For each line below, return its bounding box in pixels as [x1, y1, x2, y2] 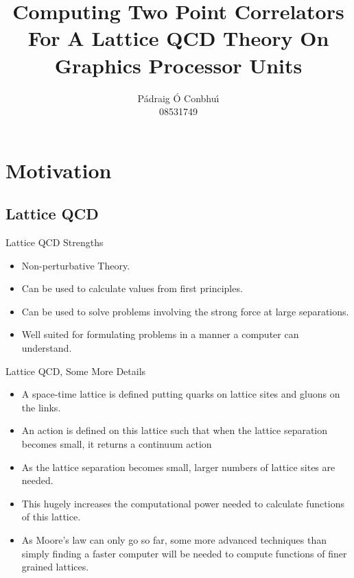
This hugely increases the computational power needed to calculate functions [21, 496, 344, 510]
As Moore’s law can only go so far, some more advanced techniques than [21, 532, 327, 546]
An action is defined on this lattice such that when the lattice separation [21, 423, 328, 437]
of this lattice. [21, 509, 81, 524]
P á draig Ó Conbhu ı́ [137, 91, 220, 105]
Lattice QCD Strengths [5, 235, 104, 250]
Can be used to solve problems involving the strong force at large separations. [21, 304, 349, 318]
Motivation [5, 156, 112, 184]
